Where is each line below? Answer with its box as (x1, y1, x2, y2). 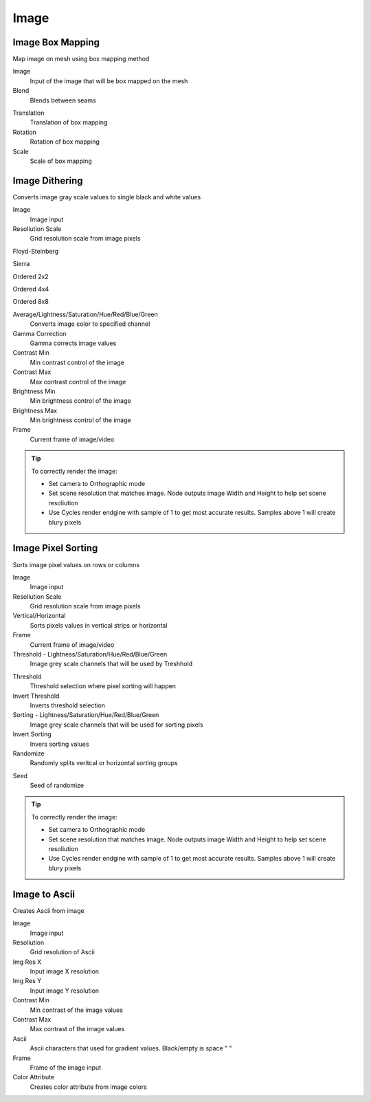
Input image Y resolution (30, 987, 100, 995)
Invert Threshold (12, 692, 60, 700)
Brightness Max (12, 406, 58, 415)
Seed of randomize (30, 781, 85, 790)
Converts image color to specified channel (30, 320, 150, 328)
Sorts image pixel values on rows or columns (12, 560, 140, 569)
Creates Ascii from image (12, 906, 85, 914)
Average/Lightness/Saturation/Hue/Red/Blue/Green (12, 310, 158, 318)
